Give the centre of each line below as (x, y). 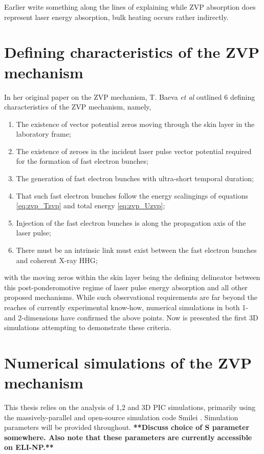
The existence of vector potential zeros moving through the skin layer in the (135, 124)
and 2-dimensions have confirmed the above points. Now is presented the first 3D (131, 317)
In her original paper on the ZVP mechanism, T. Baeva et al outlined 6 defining (130, 96)
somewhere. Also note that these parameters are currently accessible (128, 437)
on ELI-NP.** (29, 447)
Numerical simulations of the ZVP (128, 362)
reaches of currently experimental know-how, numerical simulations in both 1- (126, 307)
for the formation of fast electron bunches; (82, 161)
